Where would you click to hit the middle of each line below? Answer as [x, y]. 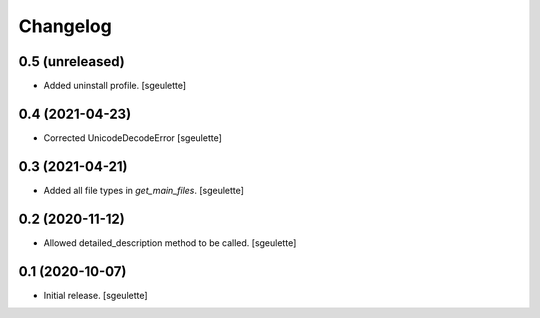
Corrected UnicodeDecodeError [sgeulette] [132, 137]
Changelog [65, 26]
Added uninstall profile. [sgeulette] [115, 86]
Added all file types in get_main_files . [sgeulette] [144, 190]
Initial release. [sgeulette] [96, 295]
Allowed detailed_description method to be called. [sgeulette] [170, 242]
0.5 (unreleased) [71, 61]
